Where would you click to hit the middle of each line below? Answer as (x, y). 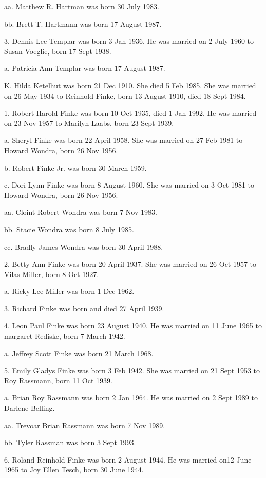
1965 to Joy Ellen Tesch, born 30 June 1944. (74, 470)
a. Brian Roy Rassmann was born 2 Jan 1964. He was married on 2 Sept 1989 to (131, 398)
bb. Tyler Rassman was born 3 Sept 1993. (70, 442)
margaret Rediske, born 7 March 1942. (65, 336)
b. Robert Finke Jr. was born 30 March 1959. (75, 167)
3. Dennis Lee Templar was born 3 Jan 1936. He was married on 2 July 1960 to (129, 41)
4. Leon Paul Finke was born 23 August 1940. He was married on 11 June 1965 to (133, 326)
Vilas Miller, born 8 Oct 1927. (52, 274)
